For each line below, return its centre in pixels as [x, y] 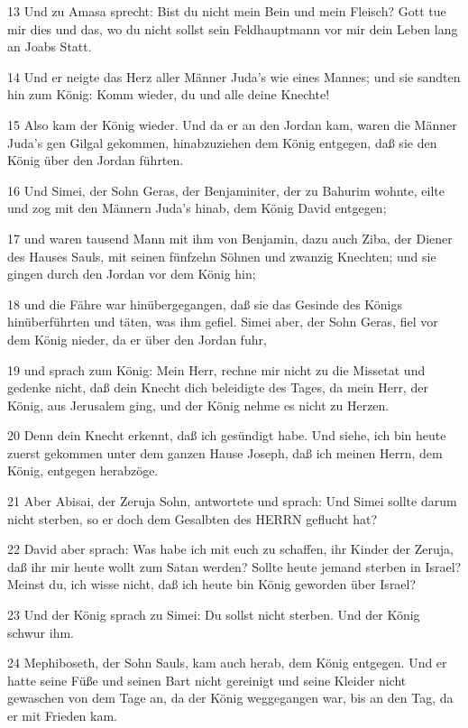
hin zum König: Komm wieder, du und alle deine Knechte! [169, 94]
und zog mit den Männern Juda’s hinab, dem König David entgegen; [197, 208]
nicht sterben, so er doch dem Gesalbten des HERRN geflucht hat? [193, 518]
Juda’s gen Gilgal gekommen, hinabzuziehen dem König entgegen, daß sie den [222, 142]
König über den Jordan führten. [96, 160]
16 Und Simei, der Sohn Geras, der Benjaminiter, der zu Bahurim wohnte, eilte [226, 190]
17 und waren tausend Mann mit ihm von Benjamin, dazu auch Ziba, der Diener [230, 238]
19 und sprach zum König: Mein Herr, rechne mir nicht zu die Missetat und [216, 369]
